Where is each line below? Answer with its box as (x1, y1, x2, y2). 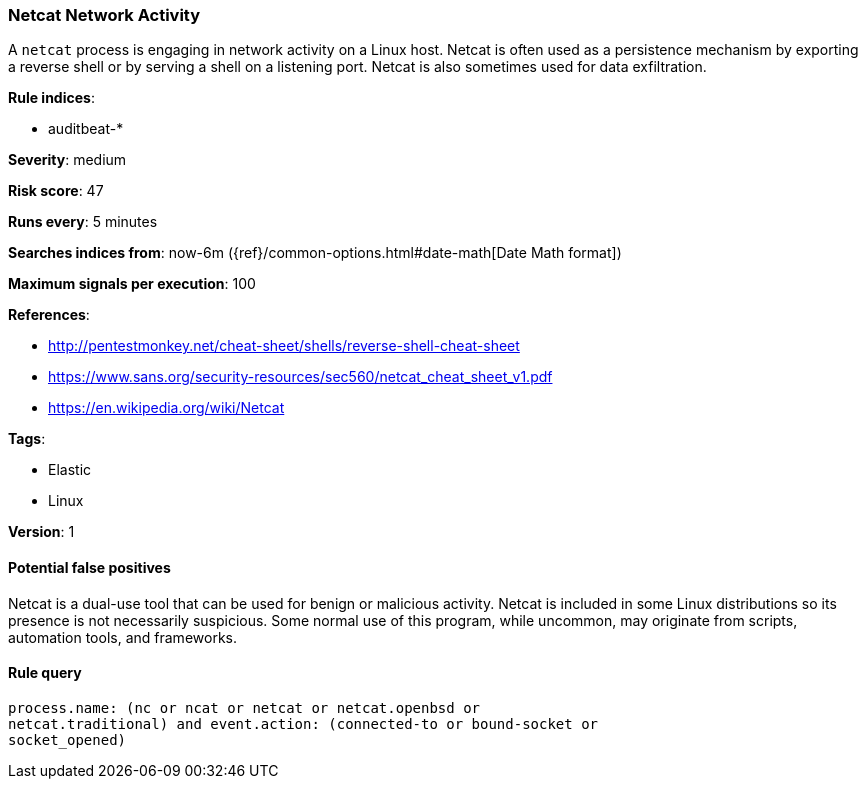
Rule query (8, 664, 82, 682)
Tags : (8, 430, 46, 448)
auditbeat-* (48, 120, 124, 138)
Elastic (48, 461, 92, 479)
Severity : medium (8, 151, 127, 169)
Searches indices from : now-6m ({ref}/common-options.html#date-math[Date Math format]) (8, 244, 622, 262)
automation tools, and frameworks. (8, 628, 237, 646)
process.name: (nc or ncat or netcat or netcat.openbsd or (8, 699, 481, 716)
